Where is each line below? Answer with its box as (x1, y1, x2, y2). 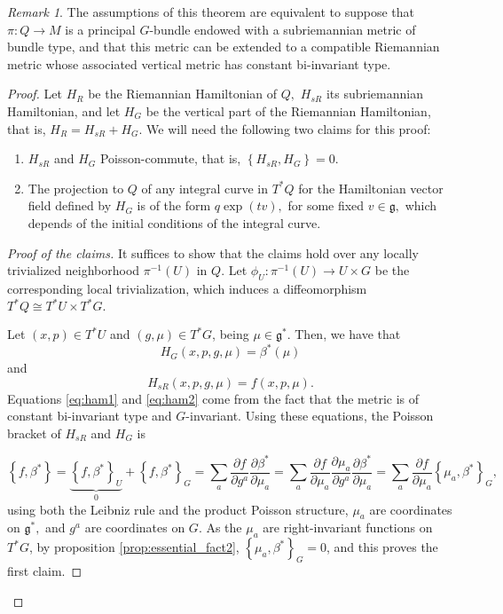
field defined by (28, 196, 112, 215)
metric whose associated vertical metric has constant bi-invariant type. (7, 54, 391, 73)
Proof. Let (7, 84, 62, 103)
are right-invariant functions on (263, 518, 433, 537)
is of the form (137, 196, 211, 215)
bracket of (7, 423, 61, 442)
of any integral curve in (141, 178, 269, 197)
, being (212, 325, 249, 343)
